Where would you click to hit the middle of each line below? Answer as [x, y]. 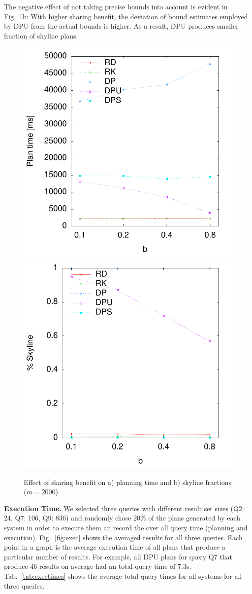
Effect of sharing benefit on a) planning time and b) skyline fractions [128, 482]
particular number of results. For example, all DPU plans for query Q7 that [118, 556]
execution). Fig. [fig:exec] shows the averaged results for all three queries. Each [123, 537]
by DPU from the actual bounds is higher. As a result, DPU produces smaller [121, 26]
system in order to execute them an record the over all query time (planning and [126, 527]
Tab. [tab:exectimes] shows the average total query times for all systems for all [123, 575]
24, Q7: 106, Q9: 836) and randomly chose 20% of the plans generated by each [122, 518]
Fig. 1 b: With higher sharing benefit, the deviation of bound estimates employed [126, 16]
